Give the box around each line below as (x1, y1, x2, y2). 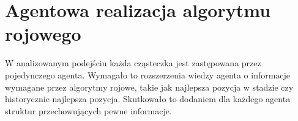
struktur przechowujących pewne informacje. (5, 104, 172, 117)
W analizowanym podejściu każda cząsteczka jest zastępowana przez (5, 57, 261, 69)
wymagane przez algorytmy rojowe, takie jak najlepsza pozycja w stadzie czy (5, 80, 294, 93)
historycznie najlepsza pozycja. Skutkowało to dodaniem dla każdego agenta (5, 92, 291, 105)
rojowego (5, 21, 81, 46)
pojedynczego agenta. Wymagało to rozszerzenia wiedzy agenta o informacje (5, 68, 291, 81)
